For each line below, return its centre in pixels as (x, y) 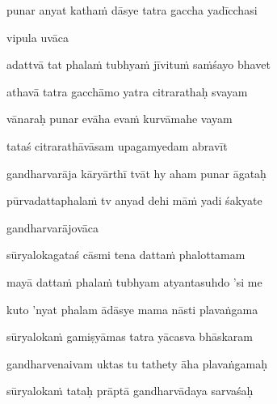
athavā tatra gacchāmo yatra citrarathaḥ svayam (127, 91)
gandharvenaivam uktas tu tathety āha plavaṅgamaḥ (137, 363)
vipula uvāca (38, 37)
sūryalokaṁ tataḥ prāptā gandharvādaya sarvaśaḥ (130, 391)
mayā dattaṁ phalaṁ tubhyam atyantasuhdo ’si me (134, 281)
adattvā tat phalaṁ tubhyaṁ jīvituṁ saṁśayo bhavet (138, 64)
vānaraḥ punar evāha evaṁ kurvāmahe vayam (120, 119)
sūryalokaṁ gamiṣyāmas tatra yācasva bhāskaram (130, 336)
